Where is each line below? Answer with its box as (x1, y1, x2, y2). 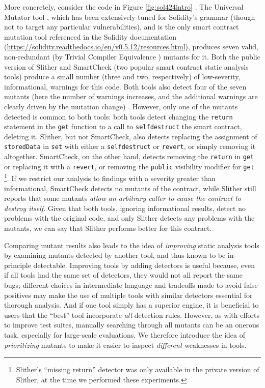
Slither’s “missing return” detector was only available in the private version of (16, 364, 259, 375)
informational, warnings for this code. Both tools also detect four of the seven (4, 81, 247, 92)
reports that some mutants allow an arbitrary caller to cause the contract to (4, 193, 242, 203)
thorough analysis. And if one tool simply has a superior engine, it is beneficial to (4, 300, 259, 310)
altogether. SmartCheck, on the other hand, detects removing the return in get (4, 151, 254, 162)
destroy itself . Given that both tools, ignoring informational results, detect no (4, 202, 246, 213)
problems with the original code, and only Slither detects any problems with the (4, 213, 255, 223)
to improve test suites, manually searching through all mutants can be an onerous (4, 319, 259, 330)
